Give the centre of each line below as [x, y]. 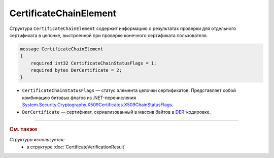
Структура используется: [37, 140]
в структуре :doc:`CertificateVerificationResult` [76, 147]
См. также [23, 130]
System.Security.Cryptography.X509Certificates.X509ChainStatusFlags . [98, 105]
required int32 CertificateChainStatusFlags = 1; [94, 63]
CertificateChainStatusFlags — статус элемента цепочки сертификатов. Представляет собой [129, 90]
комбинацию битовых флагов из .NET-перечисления [79, 98]
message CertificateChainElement [62, 49]
